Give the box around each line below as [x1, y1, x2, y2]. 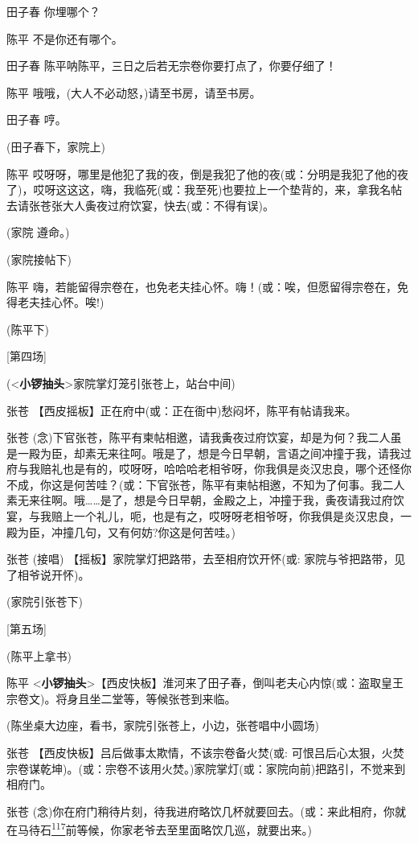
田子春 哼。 [6, 111, 67, 128]
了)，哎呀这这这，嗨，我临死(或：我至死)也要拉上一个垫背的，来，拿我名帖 [6, 181, 403, 198]
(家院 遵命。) [6, 224, 70, 241]
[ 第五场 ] [6, 620, 47, 637]
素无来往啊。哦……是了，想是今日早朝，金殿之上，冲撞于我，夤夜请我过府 [6, 492, 393, 508]
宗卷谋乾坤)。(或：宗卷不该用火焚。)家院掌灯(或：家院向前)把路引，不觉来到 [6, 760, 406, 776]
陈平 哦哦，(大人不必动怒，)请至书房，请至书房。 [6, 84, 261, 101]
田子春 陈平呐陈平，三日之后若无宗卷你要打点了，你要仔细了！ [6, 57, 337, 74]
